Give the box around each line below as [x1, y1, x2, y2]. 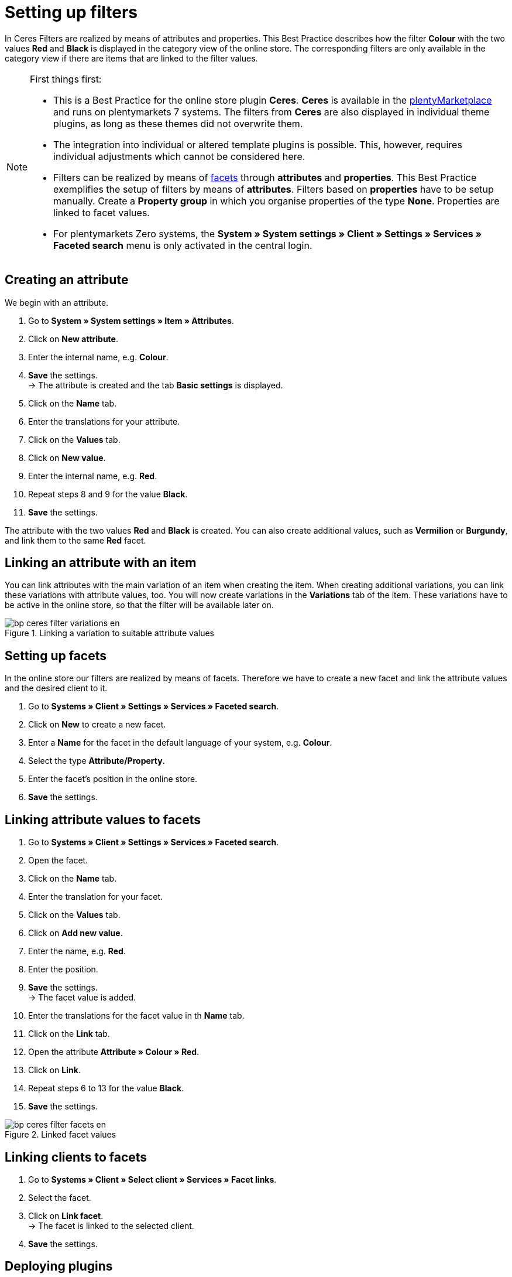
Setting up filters [5, 2, 138, 22]
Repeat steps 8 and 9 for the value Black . [28, 489, 188, 499]
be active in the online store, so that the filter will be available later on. [5, 600, 274, 610]
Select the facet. [28, 1192, 91, 1203]
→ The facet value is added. [28, 992, 136, 1003]
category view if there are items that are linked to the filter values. [5, 53, 258, 63]
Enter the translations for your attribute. [28, 416, 180, 426]
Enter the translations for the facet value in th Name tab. [28, 1010, 245, 1021]
